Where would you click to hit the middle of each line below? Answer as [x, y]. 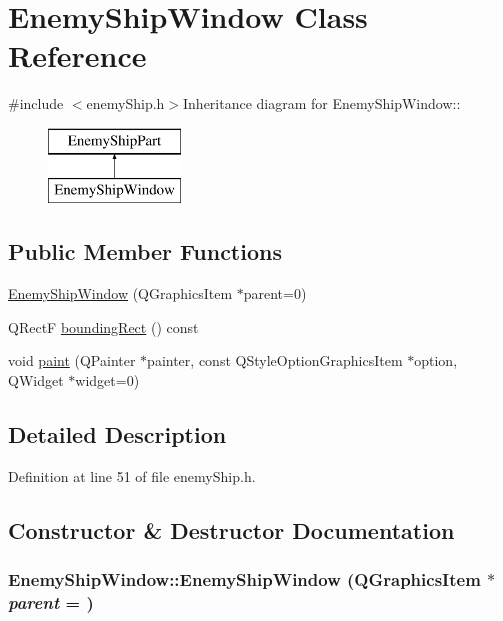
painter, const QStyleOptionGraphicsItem [275, 360]
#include [36, 103]
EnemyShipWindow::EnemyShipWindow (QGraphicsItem [244, 579]
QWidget [36, 380]
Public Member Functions [145, 251]
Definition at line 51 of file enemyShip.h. [132, 475]
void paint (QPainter [72, 360]
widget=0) [107, 380]
